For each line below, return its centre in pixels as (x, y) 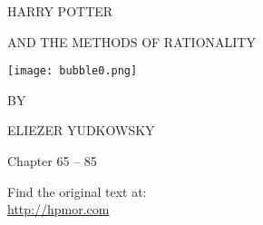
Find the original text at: (77, 191)
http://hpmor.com (58, 209)
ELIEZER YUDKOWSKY (81, 130)
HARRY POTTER (60, 11)
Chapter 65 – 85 (52, 161)
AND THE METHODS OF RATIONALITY (131, 41)
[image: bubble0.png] (73, 71)
